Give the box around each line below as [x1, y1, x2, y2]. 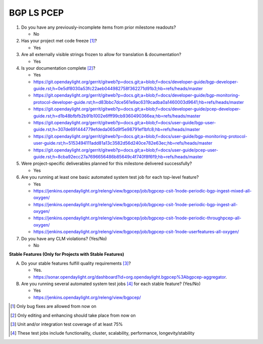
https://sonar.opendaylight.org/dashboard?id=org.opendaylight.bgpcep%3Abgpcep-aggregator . [33, 274, 227, 280]
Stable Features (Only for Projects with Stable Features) [9, 251, 124, 257]
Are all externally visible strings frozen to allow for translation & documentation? [21, 52, 182, 57]
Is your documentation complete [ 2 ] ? [21, 65, 95, 71]
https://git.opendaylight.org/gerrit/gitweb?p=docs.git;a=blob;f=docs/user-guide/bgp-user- [33, 120, 216, 126]
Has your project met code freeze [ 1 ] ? [21, 38, 97, 44]
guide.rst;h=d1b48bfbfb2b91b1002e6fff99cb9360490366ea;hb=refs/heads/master [33, 113, 201, 119]
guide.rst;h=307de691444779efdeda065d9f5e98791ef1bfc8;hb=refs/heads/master [33, 127, 201, 133]
